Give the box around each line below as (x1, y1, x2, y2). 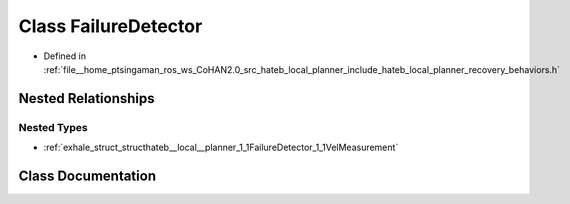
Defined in (43, 50, 87, 62)
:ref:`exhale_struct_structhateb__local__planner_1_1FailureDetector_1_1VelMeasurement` (43, 141, 399, 154)
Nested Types (18, 120, 89, 134)
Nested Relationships (18, 90, 155, 107)
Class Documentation (18, 167, 157, 184)
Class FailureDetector (18, 15, 203, 37)
